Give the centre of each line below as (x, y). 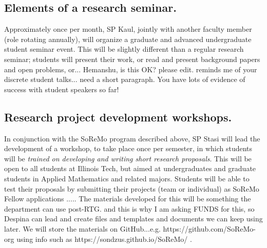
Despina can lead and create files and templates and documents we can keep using (133, 219)
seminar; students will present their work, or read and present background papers (132, 59)
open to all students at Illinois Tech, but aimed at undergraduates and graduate (130, 168)
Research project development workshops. (118, 117)
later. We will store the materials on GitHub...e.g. (82, 228)
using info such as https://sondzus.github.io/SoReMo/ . (104, 239)
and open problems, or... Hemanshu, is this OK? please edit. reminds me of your (131, 69)
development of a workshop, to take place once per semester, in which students (128, 148)
